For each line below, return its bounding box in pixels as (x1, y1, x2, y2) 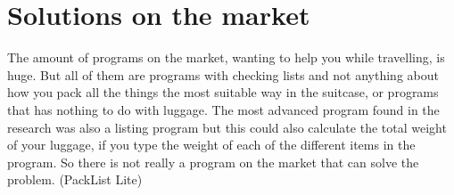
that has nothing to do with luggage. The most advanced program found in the (7, 100, 440, 118)
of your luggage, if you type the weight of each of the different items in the (7, 135, 416, 154)
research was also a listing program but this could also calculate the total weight (7, 118, 447, 136)
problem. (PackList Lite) (7, 170, 143, 189)
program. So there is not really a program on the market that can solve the (7, 152, 419, 171)
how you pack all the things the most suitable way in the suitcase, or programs (7, 83, 439, 102)
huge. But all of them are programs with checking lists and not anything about (7, 65, 439, 84)
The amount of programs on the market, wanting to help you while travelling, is (7, 48, 445, 67)
